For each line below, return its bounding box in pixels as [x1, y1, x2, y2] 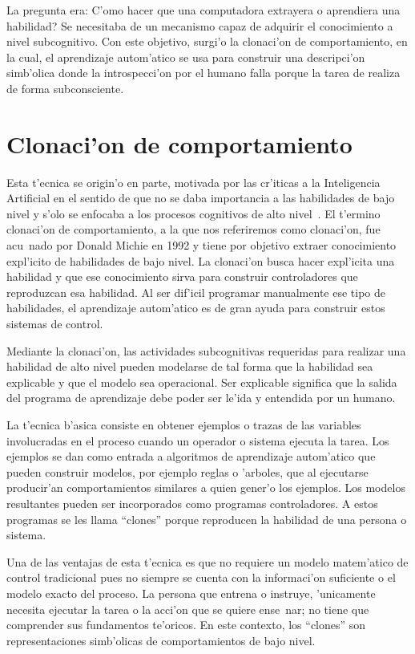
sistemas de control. [6, 315, 103, 332]
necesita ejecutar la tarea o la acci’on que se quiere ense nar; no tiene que [6, 600, 369, 617]
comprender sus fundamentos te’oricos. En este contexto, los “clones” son [6, 616, 366, 633]
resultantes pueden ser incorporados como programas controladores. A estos [6, 494, 378, 511]
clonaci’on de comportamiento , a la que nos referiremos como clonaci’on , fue [6, 221, 381, 238]
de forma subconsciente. [6, 79, 124, 96]
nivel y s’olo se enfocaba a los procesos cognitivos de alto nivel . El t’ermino [6, 205, 381, 221]
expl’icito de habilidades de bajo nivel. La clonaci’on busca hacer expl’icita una [6, 252, 395, 269]
